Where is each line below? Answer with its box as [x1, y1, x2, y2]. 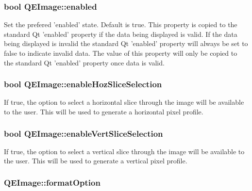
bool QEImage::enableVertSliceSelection [4, 127, 163, 139]
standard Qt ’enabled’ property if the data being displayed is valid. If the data [4, 29, 237, 39]
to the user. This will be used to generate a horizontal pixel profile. [4, 107, 203, 116]
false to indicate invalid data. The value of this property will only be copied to [4, 48, 237, 58]
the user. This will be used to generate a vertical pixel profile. [4, 156, 187, 166]
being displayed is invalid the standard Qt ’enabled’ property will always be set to [4, 38, 248, 48]
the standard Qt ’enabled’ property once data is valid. [4, 57, 165, 67]
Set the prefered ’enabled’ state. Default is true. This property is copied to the [4, 19, 237, 30]
